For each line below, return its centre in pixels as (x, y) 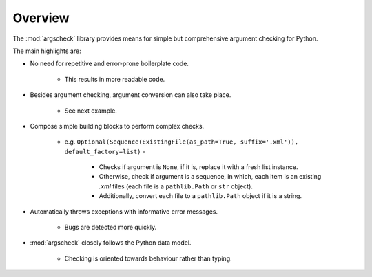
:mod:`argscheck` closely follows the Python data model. (111, 243)
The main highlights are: (47, 51)
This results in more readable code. (115, 79)
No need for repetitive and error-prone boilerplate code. (110, 64)
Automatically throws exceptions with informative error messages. (124, 211)
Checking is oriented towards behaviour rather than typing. (148, 258)
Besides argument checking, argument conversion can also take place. (131, 95)
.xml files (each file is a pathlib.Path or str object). (176, 186)
